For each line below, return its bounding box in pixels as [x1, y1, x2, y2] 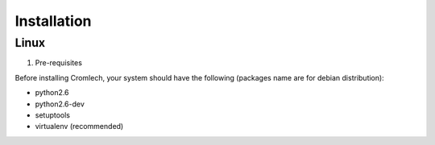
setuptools [35, 110, 70, 120]
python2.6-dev [35, 99, 85, 109]
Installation [14, 12, 92, 30]
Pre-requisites [35, 58, 82, 68]
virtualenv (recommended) [35, 122, 124, 131]
